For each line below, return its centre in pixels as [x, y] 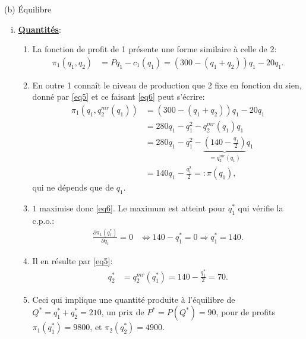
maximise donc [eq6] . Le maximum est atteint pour [133, 208]
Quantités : [40, 29]
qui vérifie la [261, 208]
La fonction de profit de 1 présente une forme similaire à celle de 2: [154, 49]
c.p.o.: [43, 220]
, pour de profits [245, 312]
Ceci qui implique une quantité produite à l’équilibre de [134, 299]
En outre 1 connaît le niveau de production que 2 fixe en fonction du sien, [167, 85]
